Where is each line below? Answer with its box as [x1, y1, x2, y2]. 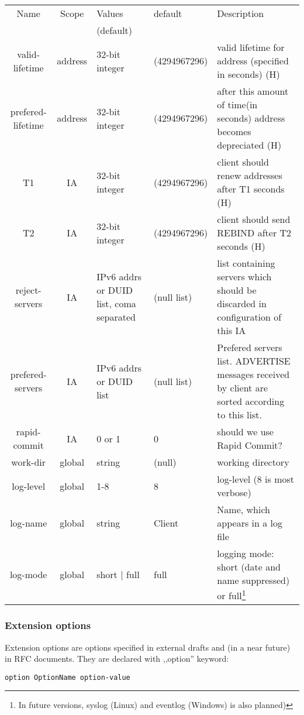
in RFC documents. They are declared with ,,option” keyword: [5, 652, 229, 665]
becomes [217, 125, 251, 138]
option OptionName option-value [5, 673, 130, 682]
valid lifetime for [217, 40, 285, 54]
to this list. [217, 408, 262, 421]
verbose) [217, 486, 251, 499]
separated [96, 310, 136, 324]
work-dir [11, 455, 46, 469]
